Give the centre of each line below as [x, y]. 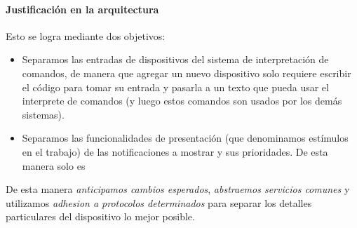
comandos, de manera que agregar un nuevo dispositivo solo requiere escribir [187, 73]
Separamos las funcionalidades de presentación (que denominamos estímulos [185, 138]
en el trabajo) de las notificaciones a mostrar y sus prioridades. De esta [175, 151]
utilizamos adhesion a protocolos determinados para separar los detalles [159, 202]
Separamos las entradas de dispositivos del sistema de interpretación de [175, 59]
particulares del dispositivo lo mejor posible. [100, 216]
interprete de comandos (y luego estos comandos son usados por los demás [182, 101]
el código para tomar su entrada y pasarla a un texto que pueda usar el [175, 87]
